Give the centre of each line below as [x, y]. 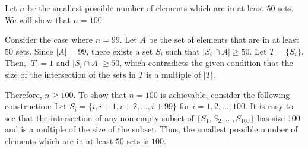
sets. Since [34, 51]
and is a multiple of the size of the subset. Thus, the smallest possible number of [151, 129]
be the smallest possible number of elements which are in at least [146, 8]
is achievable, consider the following [225, 94]
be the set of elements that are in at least [224, 39]
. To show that [100, 94]
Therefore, [23, 94]
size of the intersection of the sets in [70, 74]
